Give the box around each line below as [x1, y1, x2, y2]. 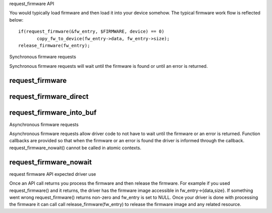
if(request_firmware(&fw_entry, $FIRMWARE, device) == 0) [18, 29, 165, 35]
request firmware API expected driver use [9, 171, 96, 177]
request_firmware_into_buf [9, 108, 97, 117]
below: [9, 17, 24, 23]
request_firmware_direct [9, 92, 89, 100]
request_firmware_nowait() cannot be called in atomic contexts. [9, 145, 142, 151]
